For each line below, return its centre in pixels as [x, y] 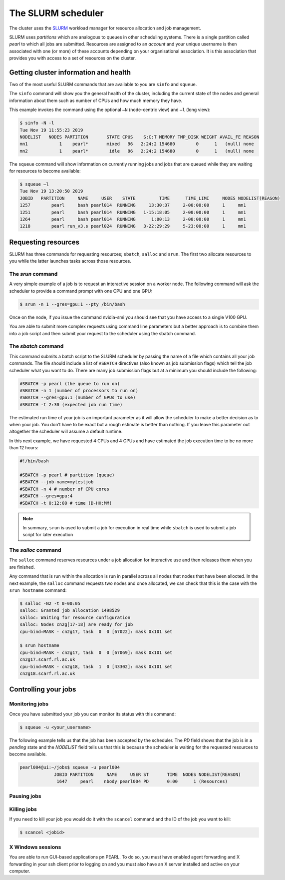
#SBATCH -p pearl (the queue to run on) [70, 383]
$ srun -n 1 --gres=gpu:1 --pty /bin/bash [72, 304]
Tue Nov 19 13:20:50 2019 [51, 191]
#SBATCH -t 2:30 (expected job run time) [71, 404]
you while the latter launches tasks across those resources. [70, 261]
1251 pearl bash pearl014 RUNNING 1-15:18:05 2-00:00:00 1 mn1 [133, 212]
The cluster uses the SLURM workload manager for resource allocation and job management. [105, 28]
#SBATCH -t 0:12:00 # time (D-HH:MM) [66, 503]
